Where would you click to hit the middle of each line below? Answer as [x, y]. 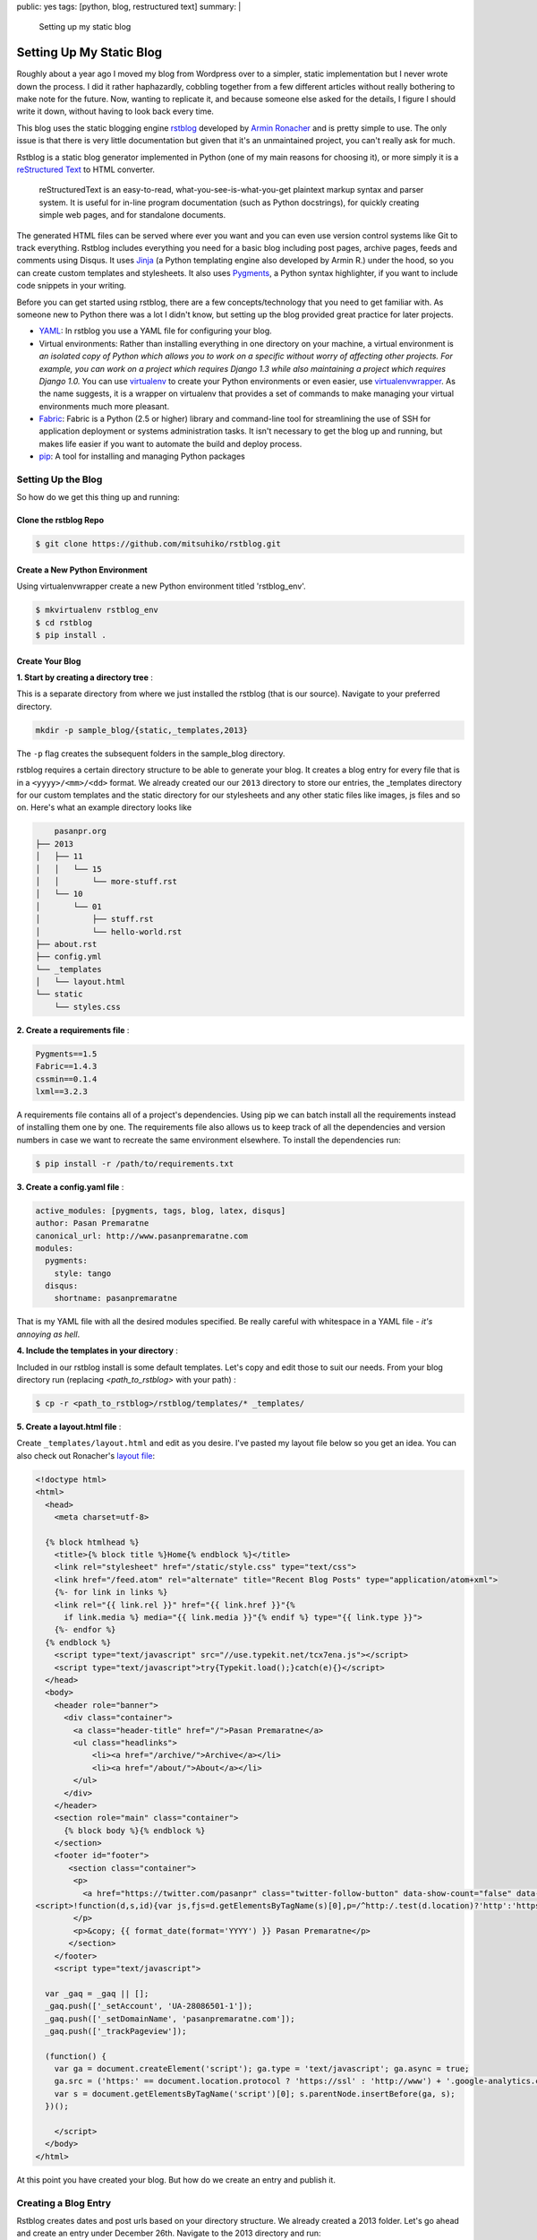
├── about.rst [66, 944]
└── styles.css [87, 1007]
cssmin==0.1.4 [66, 1079]
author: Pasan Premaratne [92, 1223]
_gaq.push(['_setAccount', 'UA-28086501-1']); [149, 2006]
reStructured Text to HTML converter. [86, 169]
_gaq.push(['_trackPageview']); [116, 2031]
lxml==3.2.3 [62, 1092]
